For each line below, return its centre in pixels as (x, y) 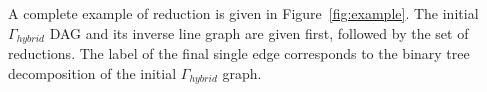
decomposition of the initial (92, 72)
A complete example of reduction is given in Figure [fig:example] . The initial (243, 13)
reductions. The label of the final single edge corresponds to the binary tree (239, 53)
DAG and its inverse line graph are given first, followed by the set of (259, 32)
